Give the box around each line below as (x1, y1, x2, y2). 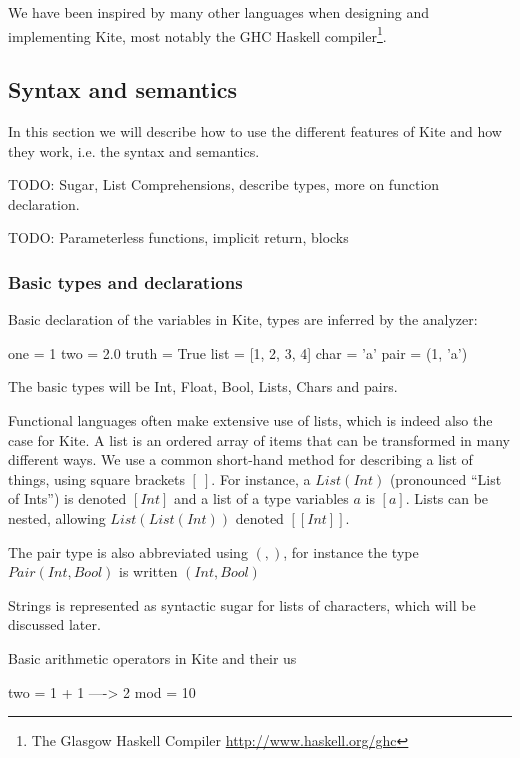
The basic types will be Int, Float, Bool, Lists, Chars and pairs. (8, 376, 398, 397)
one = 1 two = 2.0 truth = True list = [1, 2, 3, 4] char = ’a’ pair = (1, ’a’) (8, 342, 468, 363)
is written (119, 561, 178, 582)
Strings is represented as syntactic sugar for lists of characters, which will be (8, 594, 476, 615)
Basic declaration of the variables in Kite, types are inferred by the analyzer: (8, 309, 478, 330)
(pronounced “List (389, 468, 502, 489)
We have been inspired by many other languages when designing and (8, 2, 430, 22)
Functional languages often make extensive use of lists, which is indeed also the (8, 410, 493, 431)
